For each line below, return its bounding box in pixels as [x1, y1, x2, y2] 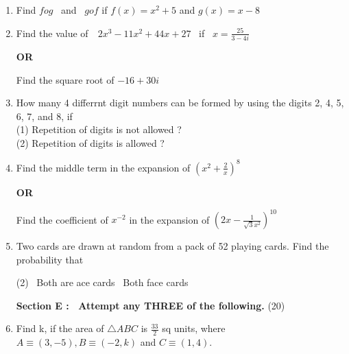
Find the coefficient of [16, 212, 108, 226]
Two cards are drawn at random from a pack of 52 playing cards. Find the [16, 239, 329, 253]
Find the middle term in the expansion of [16, 160, 191, 174]
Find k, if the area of [16, 321, 104, 335]
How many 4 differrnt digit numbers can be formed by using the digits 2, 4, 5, [16, 95, 344, 110]
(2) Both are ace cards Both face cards [16, 275, 189, 290]
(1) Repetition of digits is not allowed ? [16, 122, 182, 137]
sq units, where [162, 321, 226, 335]
